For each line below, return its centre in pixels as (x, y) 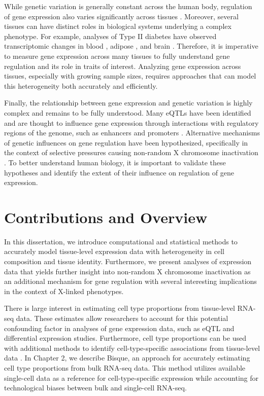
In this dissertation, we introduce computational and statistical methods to (121, 241)
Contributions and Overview (106, 217)
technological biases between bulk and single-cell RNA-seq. (95, 388)
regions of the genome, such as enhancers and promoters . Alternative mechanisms (132, 133)
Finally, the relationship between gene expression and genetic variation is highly (128, 103)
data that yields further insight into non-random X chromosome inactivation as (127, 271)
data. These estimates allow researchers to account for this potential (122, 318)
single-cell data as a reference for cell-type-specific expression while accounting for (131, 377)
